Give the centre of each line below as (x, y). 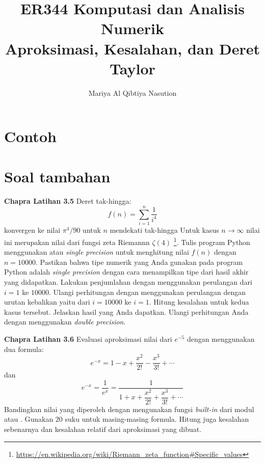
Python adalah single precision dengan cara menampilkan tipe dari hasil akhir (126, 272)
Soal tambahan (57, 176)
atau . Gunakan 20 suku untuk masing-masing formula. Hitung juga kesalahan (127, 419)
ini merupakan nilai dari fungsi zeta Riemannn (77, 242)
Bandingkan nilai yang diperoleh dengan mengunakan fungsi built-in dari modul (129, 409)
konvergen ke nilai (32, 230)
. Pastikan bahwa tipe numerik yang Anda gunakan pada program (139, 262)
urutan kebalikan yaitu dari (47, 302)
